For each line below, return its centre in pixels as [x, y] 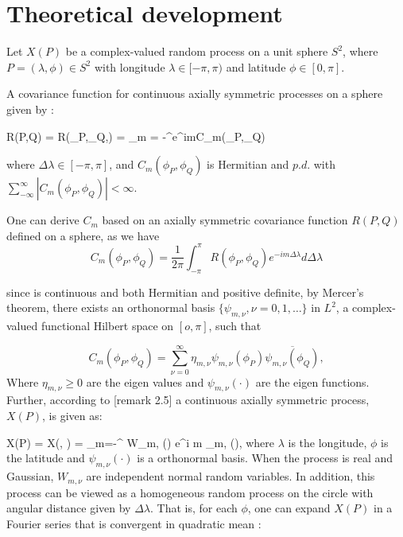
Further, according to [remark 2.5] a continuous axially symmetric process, [188, 400]
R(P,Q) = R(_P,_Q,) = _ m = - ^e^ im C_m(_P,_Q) [136, 136]
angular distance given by [69, 508]
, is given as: [72, 416]
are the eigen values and [145, 381]
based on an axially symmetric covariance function [225, 220]
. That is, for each [194, 508]
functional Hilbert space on [107, 325]
